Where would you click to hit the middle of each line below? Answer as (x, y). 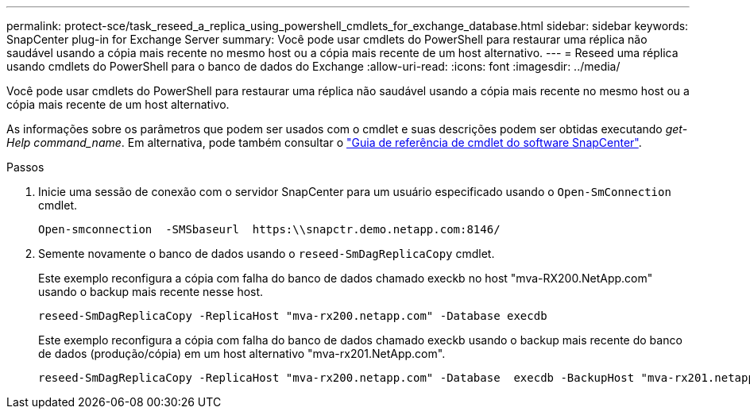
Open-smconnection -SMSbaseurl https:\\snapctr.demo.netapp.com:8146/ (269, 229)
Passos (25, 167)
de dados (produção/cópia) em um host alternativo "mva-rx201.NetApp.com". (242, 354)
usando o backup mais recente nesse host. (151, 292)
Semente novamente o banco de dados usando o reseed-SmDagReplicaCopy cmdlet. (267, 254)
